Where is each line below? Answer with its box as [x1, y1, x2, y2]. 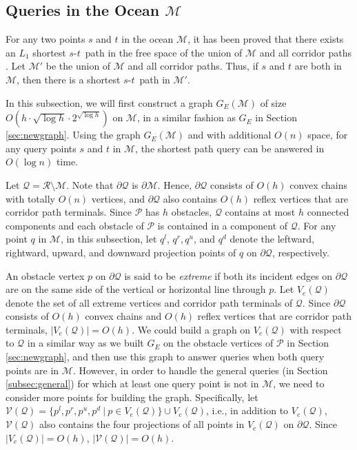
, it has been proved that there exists [187, 32, 344, 46]
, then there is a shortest [17, 72, 121, 86]
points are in [6, 362, 59, 377]
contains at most [225, 205, 296, 219]
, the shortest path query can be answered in [135, 141, 325, 155]
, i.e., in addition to [206, 403, 289, 418]
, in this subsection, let [60, 232, 157, 246]
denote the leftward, [229, 232, 315, 246]
